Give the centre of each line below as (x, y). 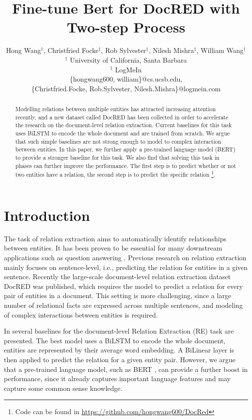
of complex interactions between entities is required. (81, 314)
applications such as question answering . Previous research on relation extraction (125, 258)
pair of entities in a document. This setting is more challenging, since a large (118, 295)
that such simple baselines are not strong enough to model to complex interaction (118, 141)
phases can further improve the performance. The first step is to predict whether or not (126, 165)
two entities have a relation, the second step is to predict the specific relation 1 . (115, 174)
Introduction (47, 215)
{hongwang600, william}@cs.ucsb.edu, (126, 79)
